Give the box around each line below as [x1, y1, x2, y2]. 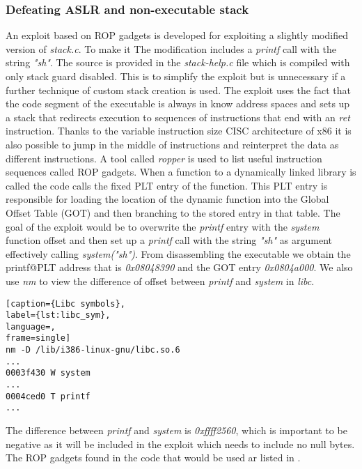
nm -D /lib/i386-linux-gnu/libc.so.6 [6, 345, 180, 355]
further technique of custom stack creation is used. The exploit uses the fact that [6, 82, 351, 97]
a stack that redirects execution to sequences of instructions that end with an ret [6, 109, 350, 124]
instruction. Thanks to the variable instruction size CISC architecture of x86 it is [6, 123, 352, 138]
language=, [6, 321, 56, 332]
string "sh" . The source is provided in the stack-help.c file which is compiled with [6, 55, 350, 70]
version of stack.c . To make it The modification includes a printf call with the [6, 41, 336, 56]
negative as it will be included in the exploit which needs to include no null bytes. [6, 436, 355, 451]
